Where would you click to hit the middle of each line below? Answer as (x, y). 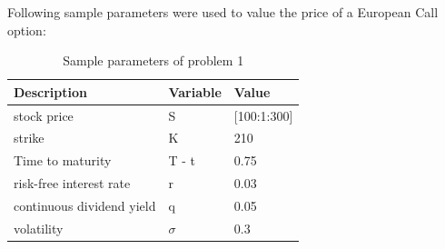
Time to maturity (63, 160)
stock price (44, 115)
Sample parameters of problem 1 (153, 60)
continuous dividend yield (85, 205)
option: (27, 30)
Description (51, 91)
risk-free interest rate (72, 183)
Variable (195, 91)
